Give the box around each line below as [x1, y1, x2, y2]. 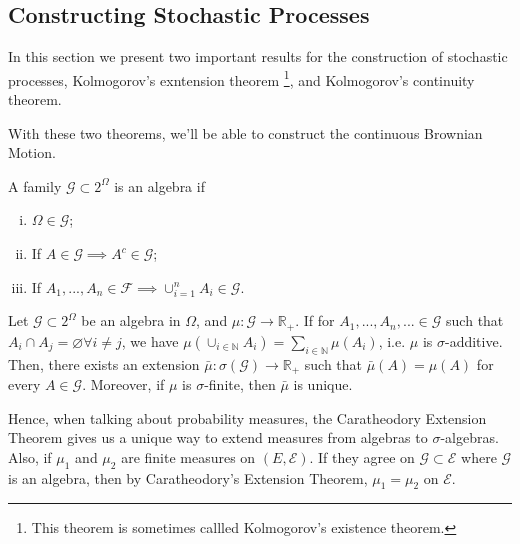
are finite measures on [121, 446, 256, 467]
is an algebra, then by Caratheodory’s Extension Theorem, [8, 467, 368, 488]
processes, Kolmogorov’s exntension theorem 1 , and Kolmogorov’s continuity [8, 66, 475, 90]
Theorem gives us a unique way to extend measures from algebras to [8, 427, 428, 448]
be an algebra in [81, 310, 181, 331]
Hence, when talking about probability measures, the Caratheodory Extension [8, 407, 487, 428]
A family [8, 175, 62, 196]
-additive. [444, 330, 503, 351]
